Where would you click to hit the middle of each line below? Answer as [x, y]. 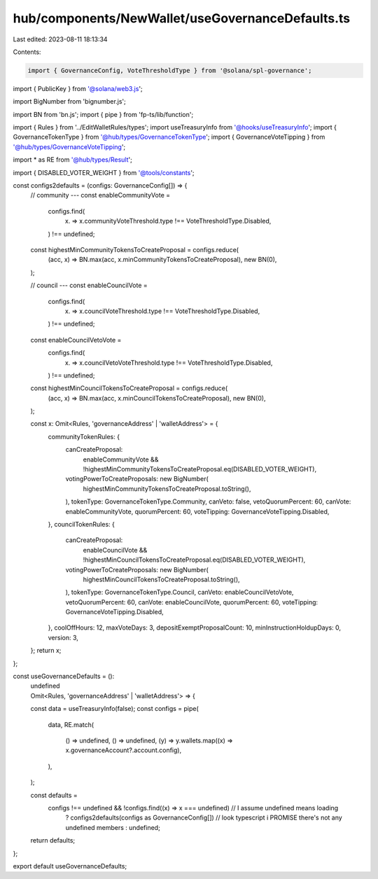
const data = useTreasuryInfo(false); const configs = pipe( [114, 709]
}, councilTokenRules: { [81, 524]
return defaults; [53, 840]
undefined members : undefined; [113, 827]
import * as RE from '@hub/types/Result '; [72, 160]
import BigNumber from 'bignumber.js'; [69, 102]
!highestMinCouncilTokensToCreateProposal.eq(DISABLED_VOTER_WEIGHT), [194, 560]
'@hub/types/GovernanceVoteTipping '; [69, 146]
